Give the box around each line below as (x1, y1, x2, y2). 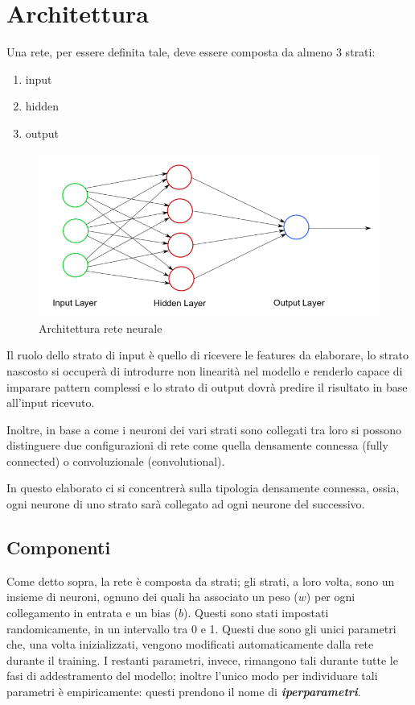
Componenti (6, 535, 111, 560)
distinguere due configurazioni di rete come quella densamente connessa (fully (6, 437, 388, 454)
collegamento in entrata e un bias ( (6, 604, 179, 621)
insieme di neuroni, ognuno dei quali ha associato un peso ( (6, 588, 298, 605)
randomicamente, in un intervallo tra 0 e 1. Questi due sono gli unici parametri (6, 620, 397, 637)
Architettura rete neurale (39, 319, 162, 336)
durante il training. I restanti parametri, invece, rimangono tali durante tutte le (6, 651, 398, 668)
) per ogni (306, 588, 355, 605)
